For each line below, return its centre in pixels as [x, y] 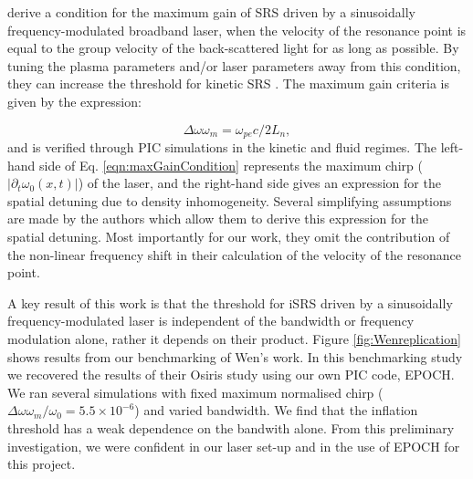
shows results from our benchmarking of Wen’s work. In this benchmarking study [235, 356]
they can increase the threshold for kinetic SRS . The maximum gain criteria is [229, 83]
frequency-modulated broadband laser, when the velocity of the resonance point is [237, 30]
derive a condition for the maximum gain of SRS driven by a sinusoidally [211, 12]
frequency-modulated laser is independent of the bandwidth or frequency [211, 321]
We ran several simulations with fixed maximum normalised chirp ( [195, 392]
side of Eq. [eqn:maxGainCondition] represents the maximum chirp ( [231, 165]
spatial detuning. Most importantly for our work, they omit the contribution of [229, 236]
